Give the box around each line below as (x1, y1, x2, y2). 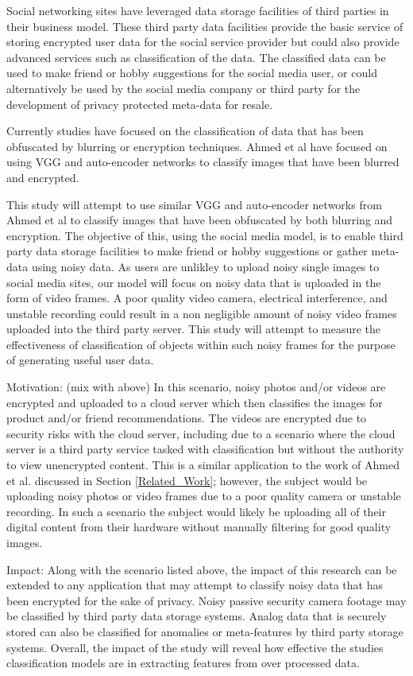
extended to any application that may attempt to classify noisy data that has (6, 577, 383, 593)
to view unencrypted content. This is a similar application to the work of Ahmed (6, 456, 400, 473)
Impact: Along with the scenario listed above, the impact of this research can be (6, 561, 397, 577)
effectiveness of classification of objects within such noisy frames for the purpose (6, 336, 396, 352)
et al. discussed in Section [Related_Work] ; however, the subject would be (6, 472, 368, 488)
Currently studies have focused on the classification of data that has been (6, 122, 364, 139)
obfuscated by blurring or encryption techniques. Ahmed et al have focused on (6, 138, 388, 154)
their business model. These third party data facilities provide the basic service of (6, 17, 403, 34)
